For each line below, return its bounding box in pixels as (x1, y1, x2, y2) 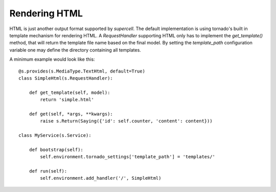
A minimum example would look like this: (9, 56, 95, 62)
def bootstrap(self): (29, 147, 84, 153)
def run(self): (29, 168, 67, 174)
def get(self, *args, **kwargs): (29, 111, 113, 117)
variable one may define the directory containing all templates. (9, 46, 142, 53)
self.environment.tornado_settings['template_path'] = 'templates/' (40, 154, 216, 160)
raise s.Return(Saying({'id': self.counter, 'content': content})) (40, 118, 213, 124)
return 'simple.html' (40, 97, 95, 103)
